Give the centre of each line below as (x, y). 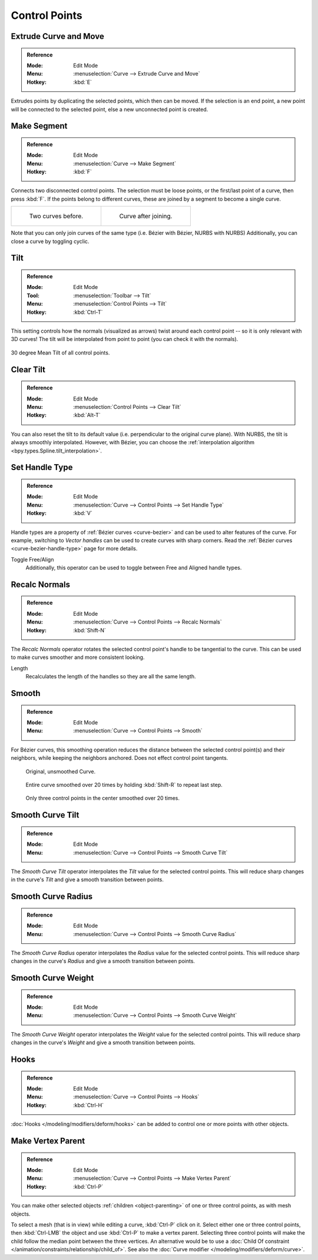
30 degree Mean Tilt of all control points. (60, 352)
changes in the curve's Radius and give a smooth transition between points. (103, 961)
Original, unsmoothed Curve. (61, 771)
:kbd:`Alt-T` (87, 415)
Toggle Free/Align (32, 559)
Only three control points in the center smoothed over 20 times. (102, 798)
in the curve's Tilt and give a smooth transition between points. (87, 880)
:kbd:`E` (83, 82)
